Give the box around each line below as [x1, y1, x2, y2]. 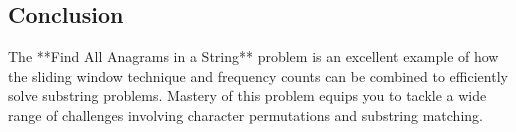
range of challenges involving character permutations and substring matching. [8, 104, 483, 125]
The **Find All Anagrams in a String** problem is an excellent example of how [8, 46, 499, 67]
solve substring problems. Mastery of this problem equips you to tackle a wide [8, 85, 487, 106]
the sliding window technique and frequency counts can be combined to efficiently [8, 65, 508, 86]
